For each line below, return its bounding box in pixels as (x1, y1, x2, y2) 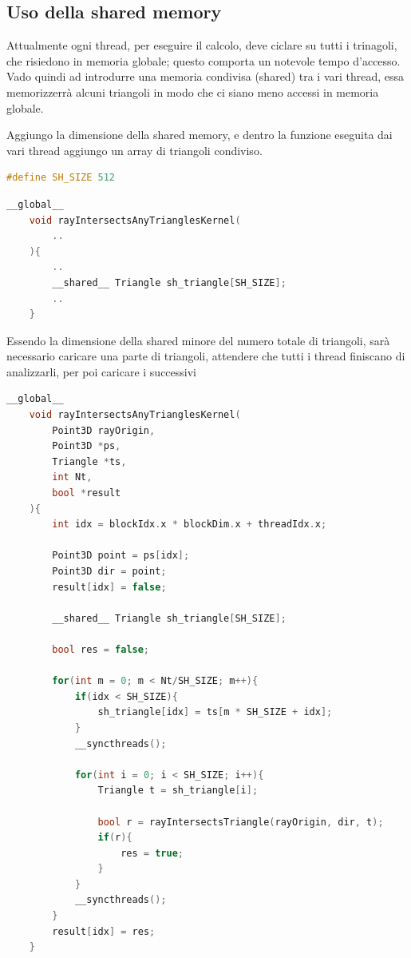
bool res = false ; (52, 643, 150, 655)
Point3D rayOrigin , (52, 424, 156, 436)
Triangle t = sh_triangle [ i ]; (97, 785, 259, 797)
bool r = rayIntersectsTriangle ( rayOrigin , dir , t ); (97, 816, 384, 828)
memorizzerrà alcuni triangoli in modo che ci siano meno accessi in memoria (6, 83, 379, 100)
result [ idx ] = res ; (52, 925, 156, 937)
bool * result (52, 487, 121, 499)
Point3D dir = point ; (52, 566, 167, 578)
